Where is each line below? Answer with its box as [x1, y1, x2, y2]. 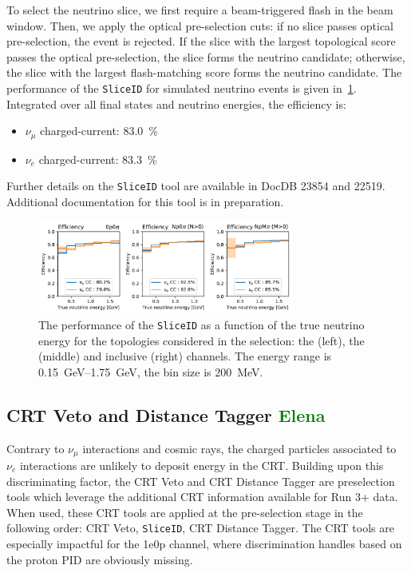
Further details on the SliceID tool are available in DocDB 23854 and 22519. [6, 177, 385, 194]
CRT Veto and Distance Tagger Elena [6, 402, 326, 427]
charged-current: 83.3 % [38, 150, 157, 167]
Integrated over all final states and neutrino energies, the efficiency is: [6, 95, 346, 112]
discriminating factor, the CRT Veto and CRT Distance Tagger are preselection [6, 472, 395, 489]
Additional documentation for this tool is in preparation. [6, 193, 284, 209]
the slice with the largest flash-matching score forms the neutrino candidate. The [6, 64, 402, 81]
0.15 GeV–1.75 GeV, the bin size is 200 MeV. [38, 363, 263, 380]
